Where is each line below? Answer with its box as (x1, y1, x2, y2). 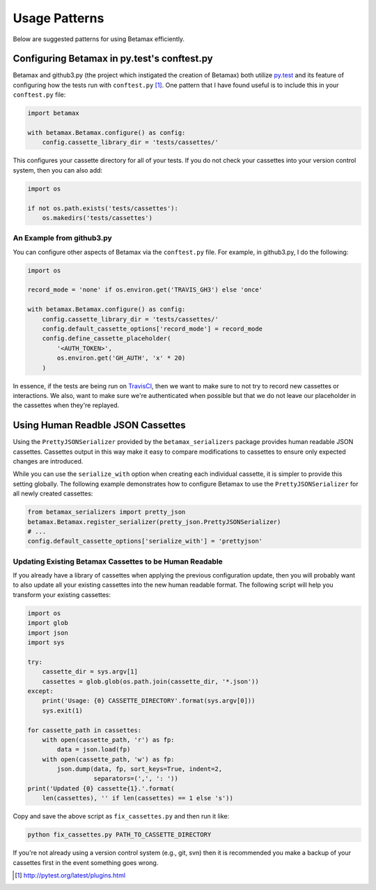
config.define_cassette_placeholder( (42, 335, 171, 342)
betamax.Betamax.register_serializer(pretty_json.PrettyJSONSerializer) (27, 518, 281, 525)
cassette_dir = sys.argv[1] (42, 668, 139, 676)
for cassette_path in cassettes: (27, 726, 142, 734)
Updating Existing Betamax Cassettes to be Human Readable (13, 557, 223, 566)
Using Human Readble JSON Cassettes (13, 420, 186, 431)
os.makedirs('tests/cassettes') (42, 214, 153, 222)
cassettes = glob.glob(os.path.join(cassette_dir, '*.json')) (42, 677, 259, 685)
